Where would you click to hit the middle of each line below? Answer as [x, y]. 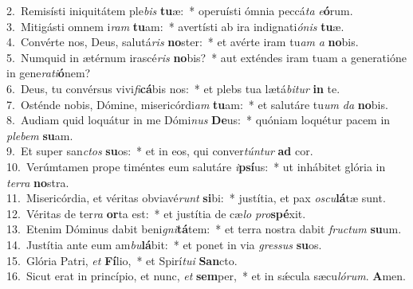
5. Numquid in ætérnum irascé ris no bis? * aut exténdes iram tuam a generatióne [206, 57]
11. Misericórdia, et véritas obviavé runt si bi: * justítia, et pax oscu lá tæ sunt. [196, 198]
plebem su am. [40, 135]
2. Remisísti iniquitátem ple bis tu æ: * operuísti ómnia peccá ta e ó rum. [180, 10]
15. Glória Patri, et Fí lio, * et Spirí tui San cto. [122, 260]
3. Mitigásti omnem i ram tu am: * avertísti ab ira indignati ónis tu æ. [175, 26]
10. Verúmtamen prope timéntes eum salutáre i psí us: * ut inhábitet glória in [196, 166]
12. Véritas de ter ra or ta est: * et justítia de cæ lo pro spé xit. [156, 213]
